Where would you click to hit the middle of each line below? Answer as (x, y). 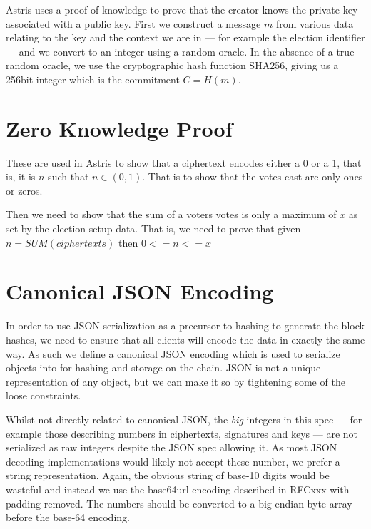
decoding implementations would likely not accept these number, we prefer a (173, 461)
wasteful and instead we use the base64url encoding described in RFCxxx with (178, 489)
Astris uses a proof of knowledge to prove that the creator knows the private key (182, 9)
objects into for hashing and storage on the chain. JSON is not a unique (163, 368)
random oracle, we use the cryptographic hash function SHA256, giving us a (172, 65)
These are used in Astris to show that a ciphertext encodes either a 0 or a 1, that (184, 162)
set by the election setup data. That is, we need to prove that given (153, 228)
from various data (315, 23)
